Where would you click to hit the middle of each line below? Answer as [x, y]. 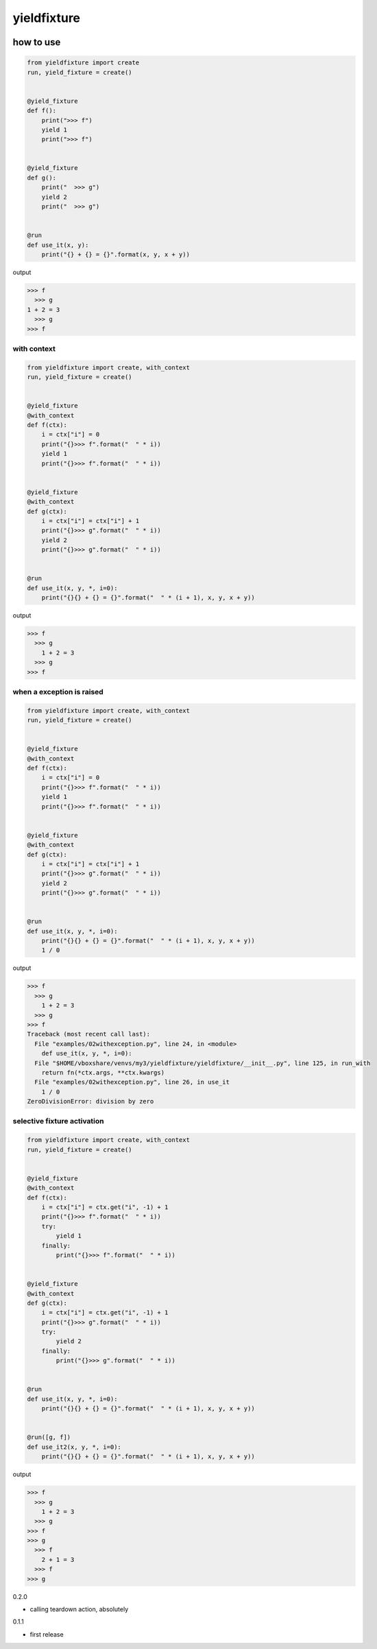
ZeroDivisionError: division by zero [90, 1101]
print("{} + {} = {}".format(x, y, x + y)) [115, 254]
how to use [37, 42]
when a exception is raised [58, 692]
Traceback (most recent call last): [89, 1034]
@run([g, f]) [49, 1437]
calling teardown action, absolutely [79, 1609]
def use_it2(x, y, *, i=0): [74, 1447]
